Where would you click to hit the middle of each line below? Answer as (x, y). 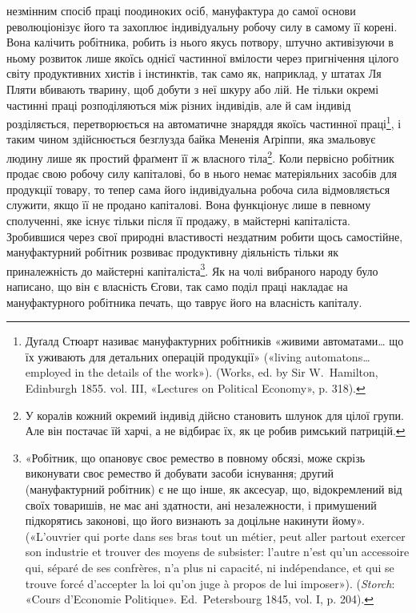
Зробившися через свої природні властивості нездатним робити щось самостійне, (205, 236)
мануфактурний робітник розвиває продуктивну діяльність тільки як (172, 252)
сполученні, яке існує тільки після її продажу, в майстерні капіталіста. (178, 221)
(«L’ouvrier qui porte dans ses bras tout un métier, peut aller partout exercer (215, 536)
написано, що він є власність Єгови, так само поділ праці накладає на (177, 286)
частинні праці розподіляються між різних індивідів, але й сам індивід (179, 105)
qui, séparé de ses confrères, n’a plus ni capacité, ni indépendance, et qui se (210, 567)
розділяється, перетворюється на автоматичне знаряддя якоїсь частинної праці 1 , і (204, 122)
